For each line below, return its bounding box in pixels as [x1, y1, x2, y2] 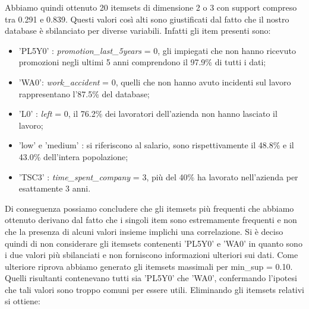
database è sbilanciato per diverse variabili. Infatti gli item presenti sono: [5, 24, 271, 37]
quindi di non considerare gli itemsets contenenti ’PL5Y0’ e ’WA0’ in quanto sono [5, 237, 302, 249]
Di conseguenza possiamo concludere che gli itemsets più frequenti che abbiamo [5, 202, 294, 214]
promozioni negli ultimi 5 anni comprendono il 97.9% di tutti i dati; [18, 56, 266, 68]
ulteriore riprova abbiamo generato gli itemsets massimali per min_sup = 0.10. [5, 260, 293, 272]
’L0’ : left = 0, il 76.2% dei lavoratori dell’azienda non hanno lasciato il [18, 107, 278, 120]
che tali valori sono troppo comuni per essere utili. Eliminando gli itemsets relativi [5, 283, 304, 295]
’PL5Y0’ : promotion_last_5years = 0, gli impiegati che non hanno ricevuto [18, 44, 296, 56]
